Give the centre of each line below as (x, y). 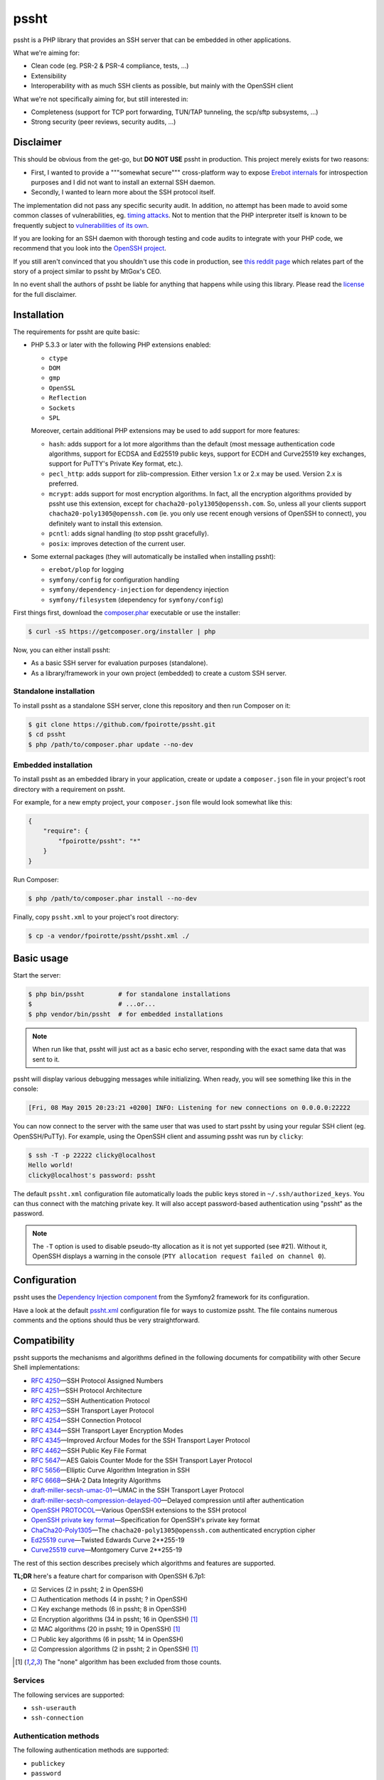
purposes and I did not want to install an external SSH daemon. (123, 182)
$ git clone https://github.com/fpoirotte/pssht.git (122, 724)
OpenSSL (62, 388)
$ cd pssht (47, 734)
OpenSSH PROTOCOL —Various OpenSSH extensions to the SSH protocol (139, 1510)
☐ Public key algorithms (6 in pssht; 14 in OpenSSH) (107, 1639)
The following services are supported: (69, 1695)
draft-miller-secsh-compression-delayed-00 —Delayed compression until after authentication (167, 1500)
